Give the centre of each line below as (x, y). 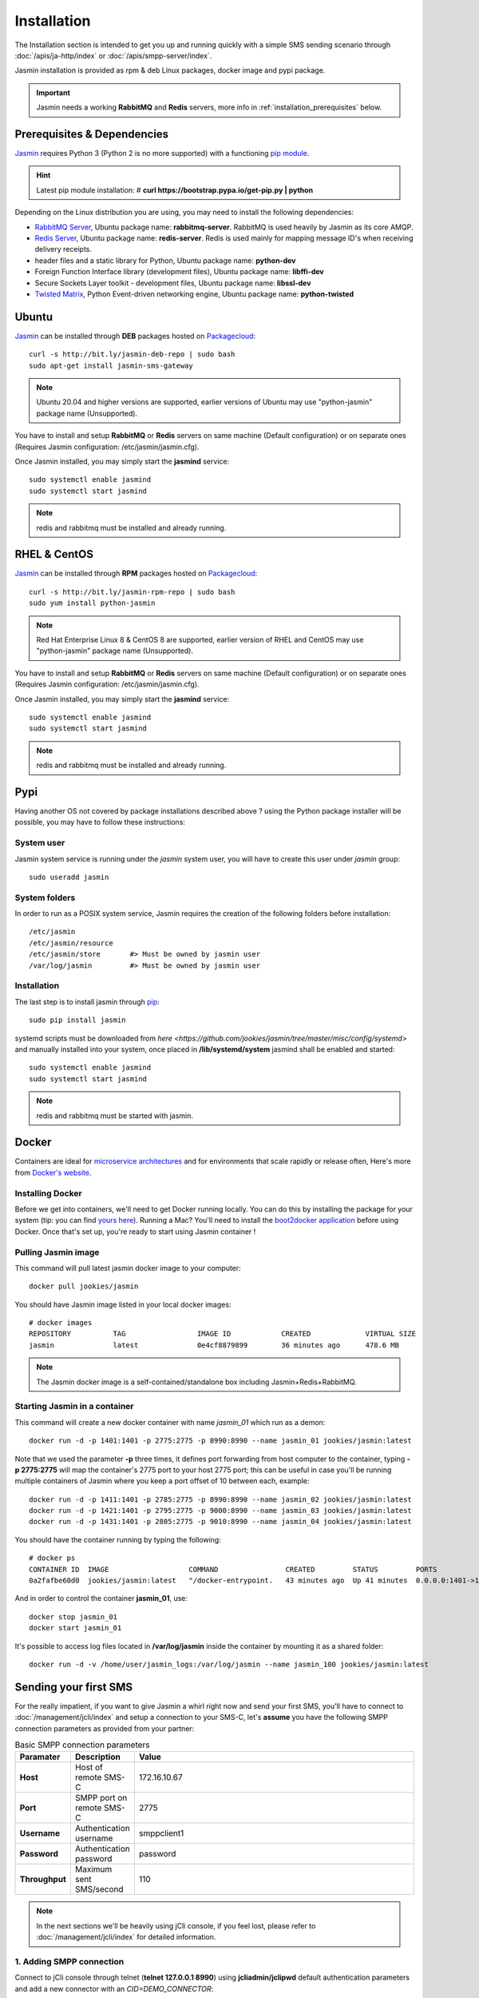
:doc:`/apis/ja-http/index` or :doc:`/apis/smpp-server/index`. (113, 55)
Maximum (93, 1869)
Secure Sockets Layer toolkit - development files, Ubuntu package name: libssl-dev (173, 283)
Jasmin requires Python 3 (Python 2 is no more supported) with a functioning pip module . (162, 153)
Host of (89, 1768)
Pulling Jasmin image (57, 1252)
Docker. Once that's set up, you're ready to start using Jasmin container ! (135, 1232)
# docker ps (52, 1558)
